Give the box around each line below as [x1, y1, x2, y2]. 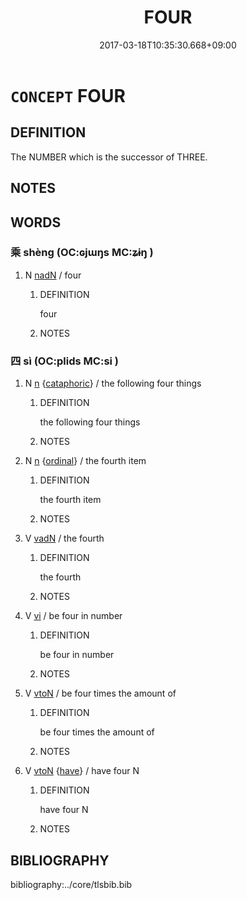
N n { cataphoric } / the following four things [24, 377, 202, 390]
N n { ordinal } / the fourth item [24, 455, 147, 467]
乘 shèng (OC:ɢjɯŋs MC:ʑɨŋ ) [10, 246, 154, 260]
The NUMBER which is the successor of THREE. [10, 151, 208, 163]
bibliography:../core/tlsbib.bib [10, 878, 133, 890]
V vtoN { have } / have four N [24, 765, 140, 777]
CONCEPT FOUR [10, 84, 126, 107]
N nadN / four [24, 269, 82, 281]
